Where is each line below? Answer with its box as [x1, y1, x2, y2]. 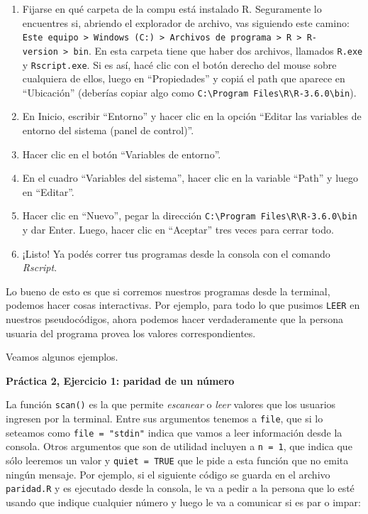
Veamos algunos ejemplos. [6, 349, 118, 364]
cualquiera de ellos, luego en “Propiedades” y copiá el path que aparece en [22, 71, 345, 86]
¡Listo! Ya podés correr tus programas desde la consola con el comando [22, 246, 330, 261]
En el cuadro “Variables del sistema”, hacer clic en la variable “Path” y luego [22, 170, 359, 185]
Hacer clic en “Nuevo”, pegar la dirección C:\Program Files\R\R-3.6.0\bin [22, 208, 357, 223]
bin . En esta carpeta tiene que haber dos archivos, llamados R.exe [73, 43, 363, 58]
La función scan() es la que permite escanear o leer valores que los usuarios [6, 397, 336, 412]
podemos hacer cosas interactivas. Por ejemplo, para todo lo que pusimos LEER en [6, 297, 360, 312]
